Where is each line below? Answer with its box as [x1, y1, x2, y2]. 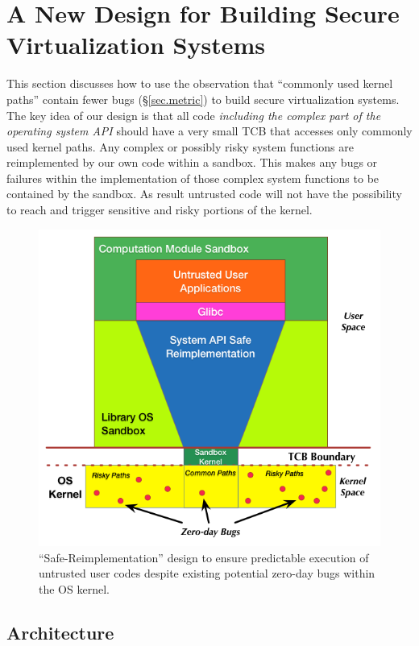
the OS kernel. [39, 580, 110, 597]
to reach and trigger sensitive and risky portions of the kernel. [6, 201, 313, 218]
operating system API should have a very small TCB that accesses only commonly [6, 122, 413, 139]
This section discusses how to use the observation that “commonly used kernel [6, 75, 393, 92]
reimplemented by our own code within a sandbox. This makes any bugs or [6, 154, 378, 171]
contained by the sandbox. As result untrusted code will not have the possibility [6, 185, 402, 202]
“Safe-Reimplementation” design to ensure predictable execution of [39, 549, 369, 565]
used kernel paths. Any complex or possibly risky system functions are [6, 138, 354, 155]
